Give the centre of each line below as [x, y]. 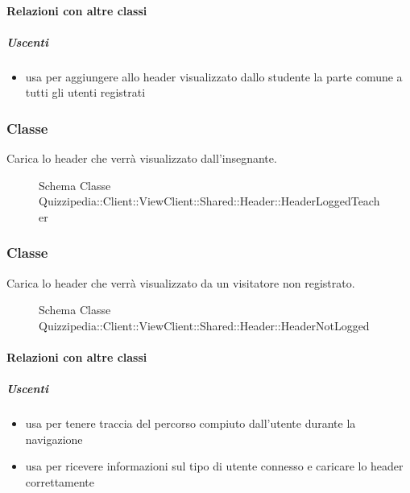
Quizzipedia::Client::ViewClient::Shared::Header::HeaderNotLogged [204, 325]
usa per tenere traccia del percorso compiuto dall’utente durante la [191, 423]
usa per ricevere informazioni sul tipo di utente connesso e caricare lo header [214, 466]
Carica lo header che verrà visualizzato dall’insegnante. [142, 158]
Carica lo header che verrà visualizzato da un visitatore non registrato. [181, 282]
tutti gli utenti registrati [85, 92]
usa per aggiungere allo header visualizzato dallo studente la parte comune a [214, 76]
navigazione [54, 439]
